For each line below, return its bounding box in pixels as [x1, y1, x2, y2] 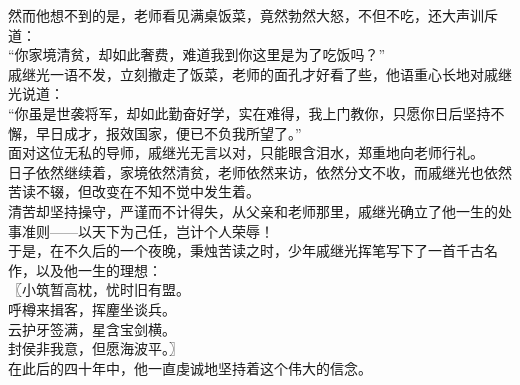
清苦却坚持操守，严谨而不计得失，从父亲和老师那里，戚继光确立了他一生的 [8, 200, 498, 221]
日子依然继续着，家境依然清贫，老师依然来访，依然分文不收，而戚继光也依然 [8, 161, 512, 182]
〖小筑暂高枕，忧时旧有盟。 [8, 279, 190, 300]
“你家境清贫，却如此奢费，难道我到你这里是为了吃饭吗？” [8, 44, 386, 65]
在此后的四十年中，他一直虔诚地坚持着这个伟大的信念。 [8, 357, 372, 378]
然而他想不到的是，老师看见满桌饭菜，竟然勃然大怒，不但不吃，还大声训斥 [8, 5, 498, 25]
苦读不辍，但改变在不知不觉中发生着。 [8, 181, 260, 202]
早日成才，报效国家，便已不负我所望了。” [35, 122, 302, 143]
